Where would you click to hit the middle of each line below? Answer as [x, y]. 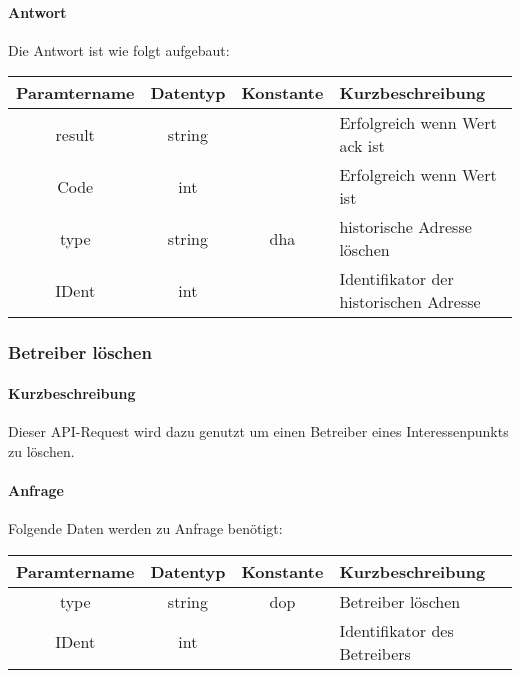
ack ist [362, 146]
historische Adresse [405, 227]
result [75, 134]
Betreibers [375, 653]
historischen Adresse [410, 302]
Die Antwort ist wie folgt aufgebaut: [119, 49]
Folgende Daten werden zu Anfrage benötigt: [145, 528]
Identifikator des [396, 630]
